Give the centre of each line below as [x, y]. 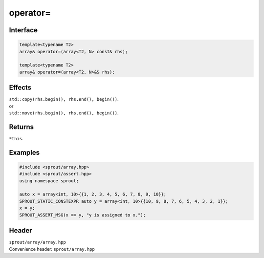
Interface [23, 30]
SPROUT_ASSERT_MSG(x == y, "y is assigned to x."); [83, 215]
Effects [20, 88]
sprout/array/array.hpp [37, 242]
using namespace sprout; [49, 181]
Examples [24, 152]
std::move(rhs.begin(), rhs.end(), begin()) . [64, 113]
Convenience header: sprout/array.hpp [52, 249]
